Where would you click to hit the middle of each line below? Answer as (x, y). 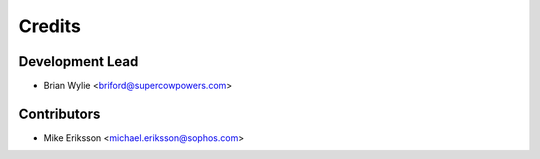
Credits (50, 26)
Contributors (59, 113)
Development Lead (78, 61)
